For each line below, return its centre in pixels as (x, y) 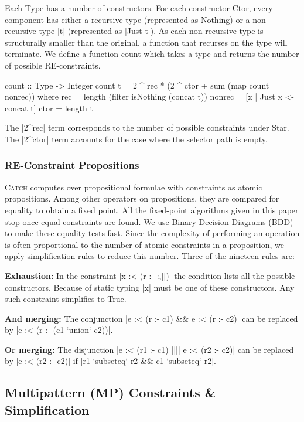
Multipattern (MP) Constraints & (110, 392)
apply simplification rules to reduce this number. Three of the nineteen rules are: (150, 256)
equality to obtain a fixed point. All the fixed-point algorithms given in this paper (152, 210)
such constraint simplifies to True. (66, 299)
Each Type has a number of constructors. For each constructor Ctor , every (139, 8)
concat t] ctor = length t (49, 108)
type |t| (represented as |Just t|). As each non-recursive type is (151, 31)
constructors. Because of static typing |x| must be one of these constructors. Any (150, 287)
